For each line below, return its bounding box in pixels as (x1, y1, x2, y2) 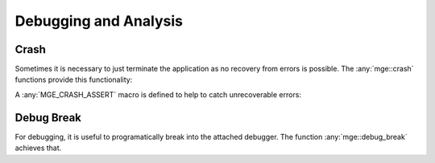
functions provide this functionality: (14, 75, 133, 84)
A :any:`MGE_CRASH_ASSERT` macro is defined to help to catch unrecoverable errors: (14, 89, 302, 100)
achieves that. (14, 143, 62, 153)
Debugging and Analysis (14, 12, 183, 30)
